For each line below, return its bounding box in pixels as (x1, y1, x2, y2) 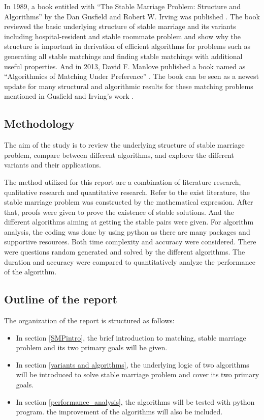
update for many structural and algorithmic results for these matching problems (4, 80, 253, 91)
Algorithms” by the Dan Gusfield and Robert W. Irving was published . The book (4, 11, 260, 21)
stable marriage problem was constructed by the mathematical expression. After (4, 197, 253, 207)
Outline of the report (4, 291, 117, 307)
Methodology (4, 116, 75, 131)
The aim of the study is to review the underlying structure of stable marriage (4, 139, 245, 150)
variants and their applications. (4, 159, 101, 170)
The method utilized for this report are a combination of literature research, (4, 176, 241, 187)
